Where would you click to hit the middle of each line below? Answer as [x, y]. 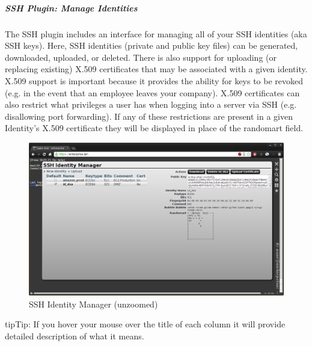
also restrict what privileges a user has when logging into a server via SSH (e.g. [151, 104]
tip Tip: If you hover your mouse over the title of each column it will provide [145, 324]
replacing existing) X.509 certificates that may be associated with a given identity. [156, 69]
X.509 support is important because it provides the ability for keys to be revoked [154, 80]
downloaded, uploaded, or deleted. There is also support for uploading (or [141, 57]
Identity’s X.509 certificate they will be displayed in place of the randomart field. [154, 128]
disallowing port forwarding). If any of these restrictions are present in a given [149, 116]
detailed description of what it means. [75, 335]
